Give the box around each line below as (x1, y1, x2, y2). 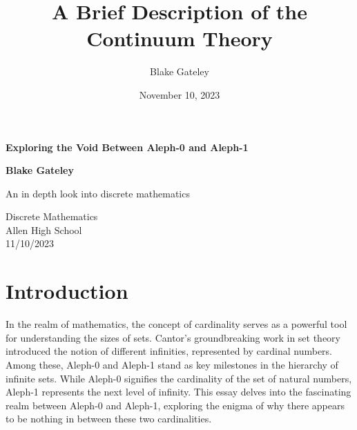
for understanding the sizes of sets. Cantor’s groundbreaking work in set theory (6, 330, 340, 344)
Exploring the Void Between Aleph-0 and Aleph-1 (6, 139, 249, 154)
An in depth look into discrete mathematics (6, 186, 190, 200)
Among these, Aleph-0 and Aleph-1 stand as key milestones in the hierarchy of (6, 357, 338, 371)
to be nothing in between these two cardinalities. (6, 411, 212, 426)
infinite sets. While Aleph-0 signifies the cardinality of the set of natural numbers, (6, 371, 352, 385)
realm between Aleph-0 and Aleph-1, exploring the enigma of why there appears (6, 398, 345, 412)
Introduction (6, 277, 128, 305)
